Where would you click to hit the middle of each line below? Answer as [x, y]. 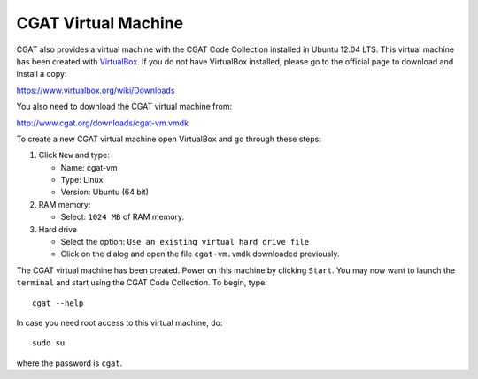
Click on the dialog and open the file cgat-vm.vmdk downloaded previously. [200, 254]
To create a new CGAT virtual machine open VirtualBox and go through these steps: [169, 139]
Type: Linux [82, 180]
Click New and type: [74, 155]
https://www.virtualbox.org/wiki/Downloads [96, 90]
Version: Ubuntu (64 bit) [105, 192]
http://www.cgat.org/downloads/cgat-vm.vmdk [103, 123]
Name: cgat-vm [89, 167]
